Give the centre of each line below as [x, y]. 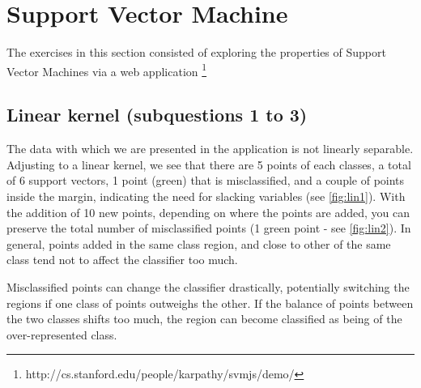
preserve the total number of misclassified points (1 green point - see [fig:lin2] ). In [209, 228]
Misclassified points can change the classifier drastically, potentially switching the [208, 286]
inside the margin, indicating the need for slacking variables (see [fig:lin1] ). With [206, 196]
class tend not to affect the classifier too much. [122, 260]
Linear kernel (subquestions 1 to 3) [157, 115]
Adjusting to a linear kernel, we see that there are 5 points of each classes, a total [209, 164]
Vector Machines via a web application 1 [107, 70]
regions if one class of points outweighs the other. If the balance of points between [210, 303]
